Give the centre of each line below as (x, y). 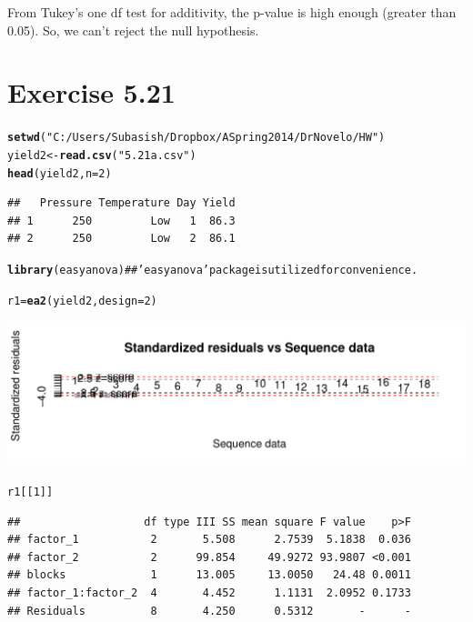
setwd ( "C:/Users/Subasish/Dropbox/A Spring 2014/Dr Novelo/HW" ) (196, 138)
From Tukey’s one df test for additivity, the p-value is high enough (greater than (232, 12)
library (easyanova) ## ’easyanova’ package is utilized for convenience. (213, 271)
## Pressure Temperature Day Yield (121, 203)
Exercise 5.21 (91, 92)
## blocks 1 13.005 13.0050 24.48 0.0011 (209, 575)
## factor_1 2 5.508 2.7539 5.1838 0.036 (209, 540)
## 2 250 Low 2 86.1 (121, 239)
